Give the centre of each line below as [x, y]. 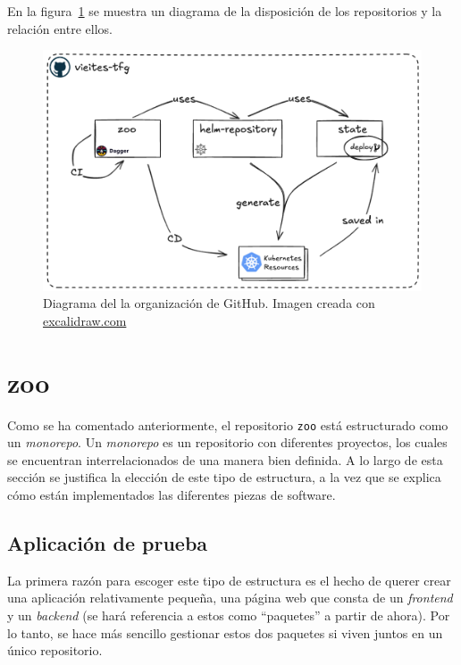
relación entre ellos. [60, 28]
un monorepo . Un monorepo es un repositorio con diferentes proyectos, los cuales [227, 442]
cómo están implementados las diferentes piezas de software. [172, 495]
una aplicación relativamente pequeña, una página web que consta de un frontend [230, 598]
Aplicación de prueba [108, 543]
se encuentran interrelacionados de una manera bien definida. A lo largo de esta [225, 459]
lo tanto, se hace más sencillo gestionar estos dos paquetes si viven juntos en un [225, 632]
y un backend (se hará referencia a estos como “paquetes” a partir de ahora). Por [229, 615]
